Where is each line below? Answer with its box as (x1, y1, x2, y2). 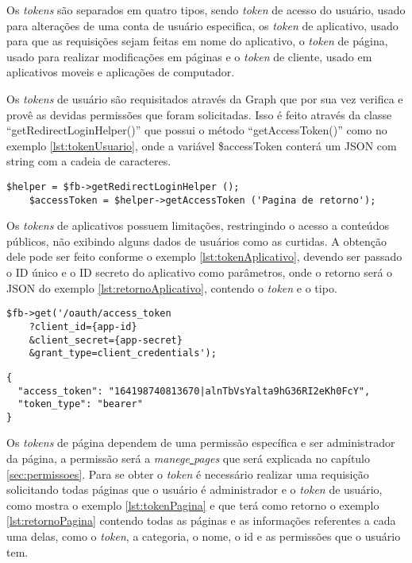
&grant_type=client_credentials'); (29, 348, 217, 359)
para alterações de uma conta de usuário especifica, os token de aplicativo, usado (6, 17, 399, 33)
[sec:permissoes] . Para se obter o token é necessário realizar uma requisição (6, 465, 369, 482)
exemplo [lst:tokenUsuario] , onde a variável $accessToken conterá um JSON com (6, 137, 397, 153)
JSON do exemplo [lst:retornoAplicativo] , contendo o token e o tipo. (6, 279, 337, 296)
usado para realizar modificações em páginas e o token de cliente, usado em (6, 48, 372, 64)
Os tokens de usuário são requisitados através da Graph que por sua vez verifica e (6, 90, 403, 107)
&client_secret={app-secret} (29, 334, 183, 346)
